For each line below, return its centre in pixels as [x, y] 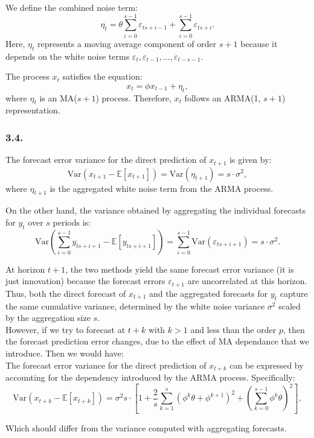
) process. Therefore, [133, 97]
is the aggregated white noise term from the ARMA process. [162, 188]
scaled [290, 306]
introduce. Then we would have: [65, 353]
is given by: [251, 160]
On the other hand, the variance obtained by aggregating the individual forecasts [155, 210]
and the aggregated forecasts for [208, 293]
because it [259, 43]
